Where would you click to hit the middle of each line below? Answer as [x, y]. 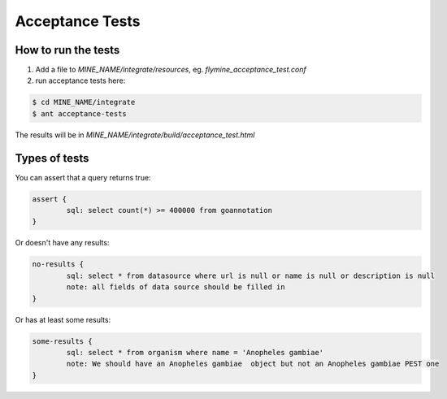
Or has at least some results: [63, 319]
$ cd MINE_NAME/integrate [84, 102]
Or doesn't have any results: [62, 243]
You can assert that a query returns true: [83, 177]
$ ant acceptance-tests [80, 113]
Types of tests [52, 158]
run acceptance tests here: [80, 80]
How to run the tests [67, 50]
